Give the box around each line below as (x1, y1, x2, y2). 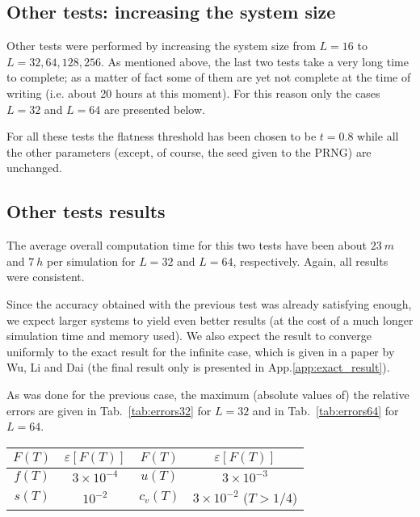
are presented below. (103, 100, 205, 117)
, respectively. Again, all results (233, 252, 388, 269)
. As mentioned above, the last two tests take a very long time (100, 53, 409, 69)
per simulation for (47, 252, 136, 269)
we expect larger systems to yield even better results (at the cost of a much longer (6, 311, 414, 328)
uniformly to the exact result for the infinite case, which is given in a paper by (6, 343, 395, 359)
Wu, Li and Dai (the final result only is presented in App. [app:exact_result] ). (6, 359, 390, 376)
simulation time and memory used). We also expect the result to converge (6, 327, 372, 344)
